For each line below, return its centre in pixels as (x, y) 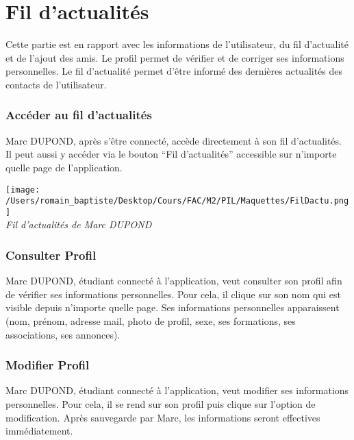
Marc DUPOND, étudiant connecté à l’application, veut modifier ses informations (177, 390)
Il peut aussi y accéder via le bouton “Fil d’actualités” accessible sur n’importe (171, 154)
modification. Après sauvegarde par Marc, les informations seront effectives (163, 417)
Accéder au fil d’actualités (79, 115)
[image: (23, 190)
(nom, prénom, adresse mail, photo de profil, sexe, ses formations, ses (151, 321)
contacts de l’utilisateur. (56, 84)
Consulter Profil (51, 255)
